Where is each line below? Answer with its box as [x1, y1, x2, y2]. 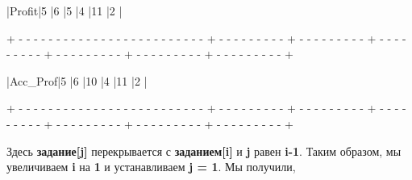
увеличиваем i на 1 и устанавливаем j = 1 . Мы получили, [6, 158, 296, 175]
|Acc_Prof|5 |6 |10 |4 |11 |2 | [6, 72, 148, 89]
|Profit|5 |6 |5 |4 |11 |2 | [6, 2, 123, 19]
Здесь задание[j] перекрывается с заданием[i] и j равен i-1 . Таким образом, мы [6, 142, 402, 159]
